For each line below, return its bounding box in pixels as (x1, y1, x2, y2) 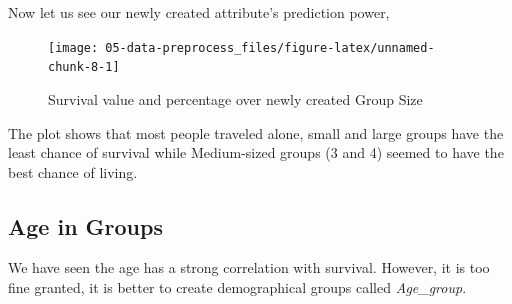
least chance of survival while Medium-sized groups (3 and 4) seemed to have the (8, 142, 504, 163)
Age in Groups (8, 210, 163, 241)
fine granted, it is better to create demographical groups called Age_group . (8, 277, 467, 298)
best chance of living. (8, 161, 138, 182)
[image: (48, 40, 99, 55)
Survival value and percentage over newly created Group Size (48, 88, 423, 109)
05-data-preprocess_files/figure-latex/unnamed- (105, 40, 435, 55)
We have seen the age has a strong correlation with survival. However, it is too (8, 257, 490, 278)
